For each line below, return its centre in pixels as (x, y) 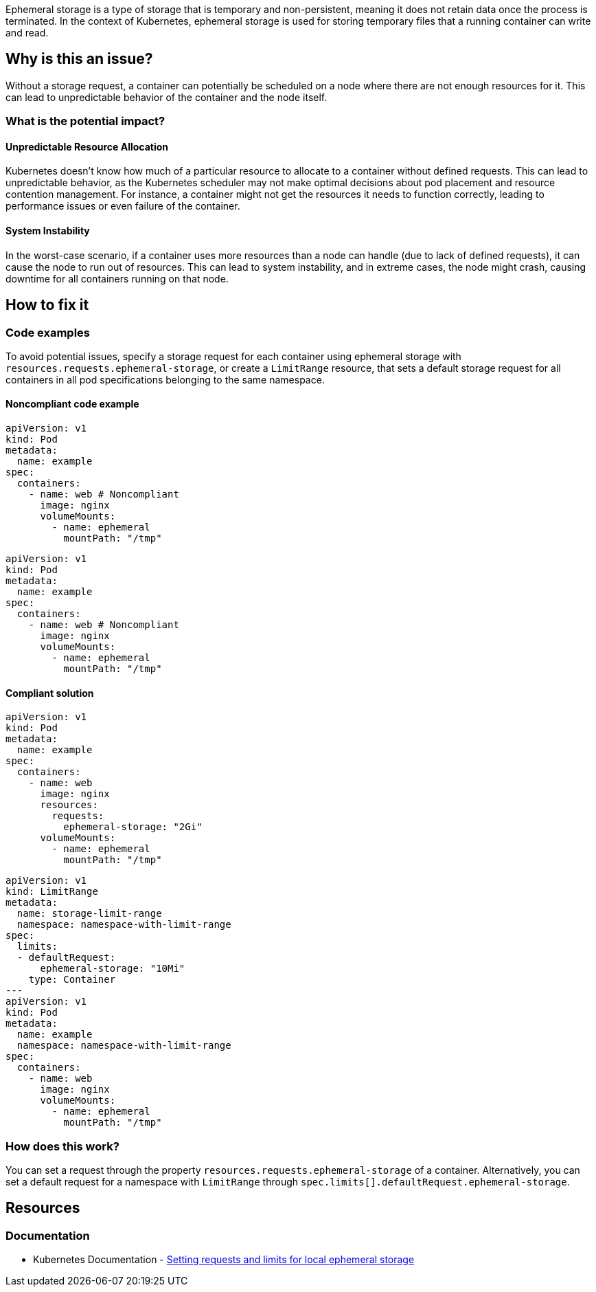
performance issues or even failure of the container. (123, 206)
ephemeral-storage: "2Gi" (133, 827)
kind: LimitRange (52, 892)
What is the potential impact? (85, 121)
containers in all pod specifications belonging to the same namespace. (165, 379)
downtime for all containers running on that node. (117, 278)
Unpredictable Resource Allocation (87, 146)
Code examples (48, 332)
